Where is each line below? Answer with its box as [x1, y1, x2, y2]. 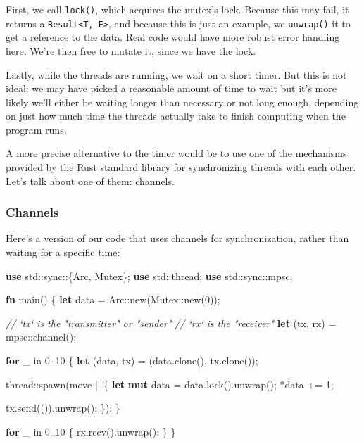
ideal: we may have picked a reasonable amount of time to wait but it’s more [6, 81, 337, 96]
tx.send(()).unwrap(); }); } [6, 400, 120, 415]
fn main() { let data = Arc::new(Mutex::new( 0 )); [6, 292, 220, 307]
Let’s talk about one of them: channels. [6, 173, 175, 188]
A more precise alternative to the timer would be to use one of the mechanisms [6, 146, 347, 160]
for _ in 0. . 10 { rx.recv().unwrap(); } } [6, 424, 176, 438]
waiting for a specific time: [6, 245, 120, 260]
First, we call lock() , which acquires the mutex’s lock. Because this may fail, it [6, 2, 349, 16]
